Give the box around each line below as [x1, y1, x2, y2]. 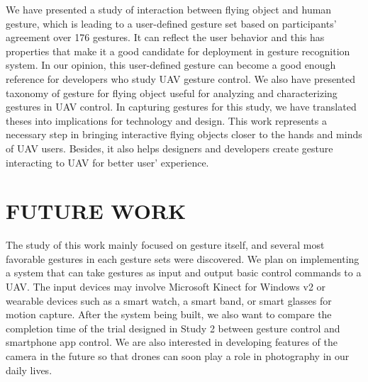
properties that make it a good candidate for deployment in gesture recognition [6, 43, 350, 58]
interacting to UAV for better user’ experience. [6, 155, 209, 169]
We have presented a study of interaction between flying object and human [6, 2, 332, 16]
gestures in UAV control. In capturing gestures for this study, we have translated [6, 99, 357, 114]
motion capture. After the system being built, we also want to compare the [6, 307, 332, 322]
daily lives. [6, 362, 52, 377]
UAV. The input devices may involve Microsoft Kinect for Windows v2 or [6, 279, 326, 294]
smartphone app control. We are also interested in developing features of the [6, 335, 338, 349]
